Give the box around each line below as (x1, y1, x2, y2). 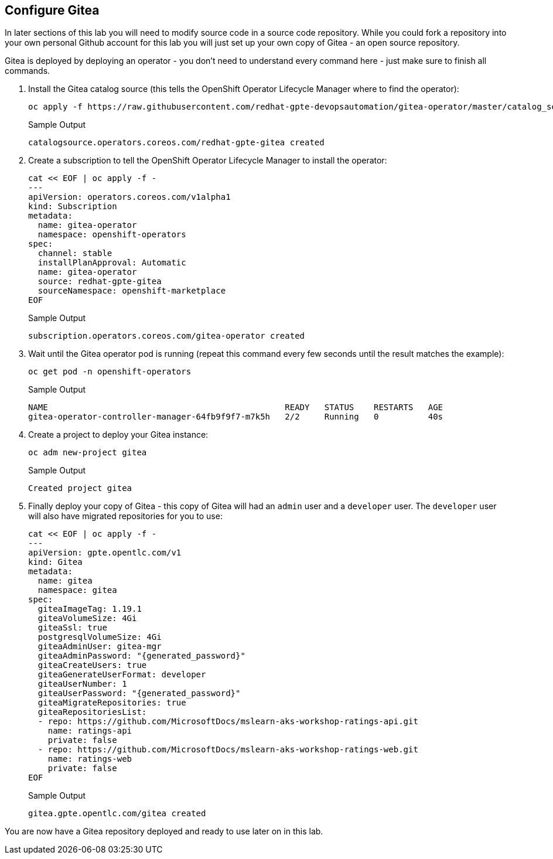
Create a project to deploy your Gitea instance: (28, 429, 209, 440)
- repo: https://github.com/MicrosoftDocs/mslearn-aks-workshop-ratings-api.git (37, 717, 418, 727)
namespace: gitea (37, 585, 117, 595)
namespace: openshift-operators (37, 230, 186, 240)
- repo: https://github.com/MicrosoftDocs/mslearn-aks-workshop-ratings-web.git (37, 745, 418, 755)
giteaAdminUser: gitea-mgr (37, 642, 162, 652)
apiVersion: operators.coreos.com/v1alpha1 (28, 192, 231, 202)
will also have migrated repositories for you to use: (28, 511, 223, 521)
